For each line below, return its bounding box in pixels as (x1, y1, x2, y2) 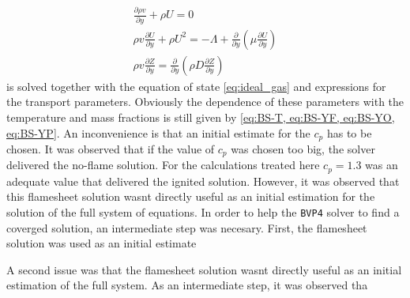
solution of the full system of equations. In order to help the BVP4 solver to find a (6, 204, 400, 221)
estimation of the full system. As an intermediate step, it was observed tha (6, 277, 368, 293)
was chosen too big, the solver (231, 140, 375, 157)
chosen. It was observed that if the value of (6, 140, 215, 157)
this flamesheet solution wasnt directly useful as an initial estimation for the (6, 188, 375, 205)
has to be (326, 124, 372, 141)
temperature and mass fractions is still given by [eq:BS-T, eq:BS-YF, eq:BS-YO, (6, 108, 395, 125)
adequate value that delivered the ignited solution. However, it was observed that (6, 172, 400, 189)
